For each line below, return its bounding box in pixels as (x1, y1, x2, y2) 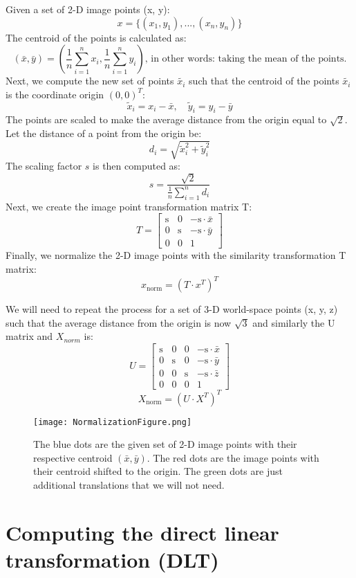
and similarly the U (252, 315, 335, 329)
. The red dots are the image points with (147, 450, 319, 464)
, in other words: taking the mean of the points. (144, 54, 347, 64)
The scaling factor (6, 159, 82, 173)
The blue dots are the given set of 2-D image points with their (33, 437, 297, 451)
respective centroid (33, 450, 113, 464)
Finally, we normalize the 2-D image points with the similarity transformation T (6, 248, 346, 262)
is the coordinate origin (6, 87, 104, 101)
